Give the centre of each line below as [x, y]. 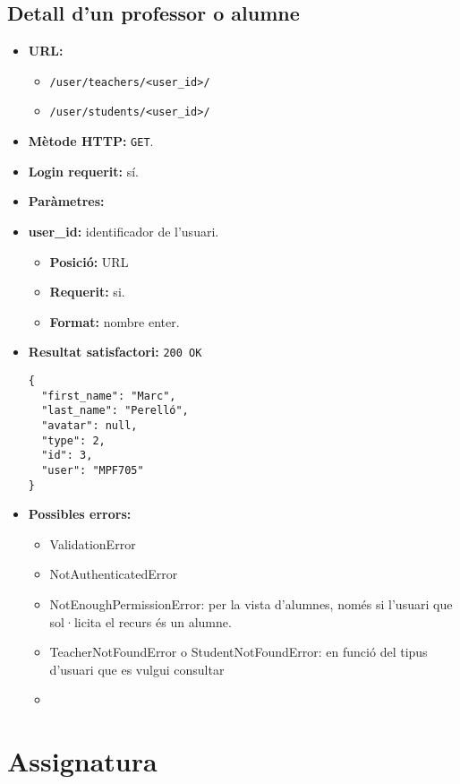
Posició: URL [89, 261]
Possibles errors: [80, 514]
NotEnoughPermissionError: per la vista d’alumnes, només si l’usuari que [251, 604]
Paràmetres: [66, 201]
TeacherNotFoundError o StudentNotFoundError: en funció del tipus [239, 652]
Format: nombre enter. [115, 321]
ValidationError [93, 543]
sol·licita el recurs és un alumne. [141, 621]
